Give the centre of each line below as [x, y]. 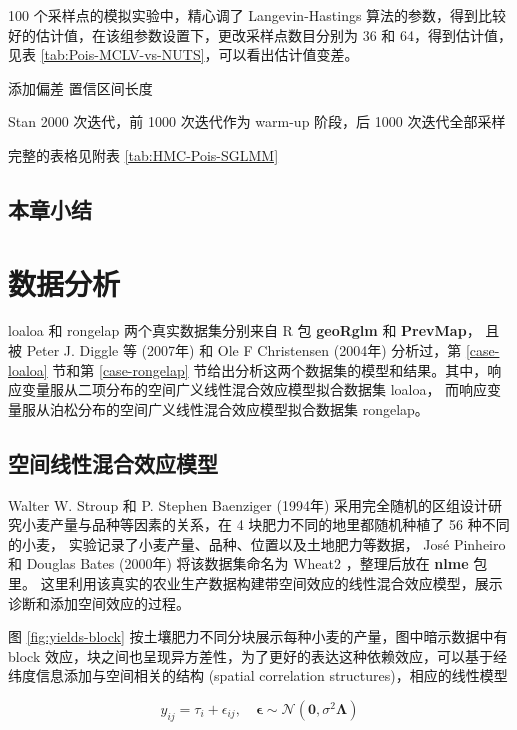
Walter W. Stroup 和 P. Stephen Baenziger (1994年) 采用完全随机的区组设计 [248, 504]
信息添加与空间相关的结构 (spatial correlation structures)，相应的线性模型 [271, 675]
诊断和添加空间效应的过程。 [99, 602]
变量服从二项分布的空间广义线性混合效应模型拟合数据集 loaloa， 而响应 [254, 389]
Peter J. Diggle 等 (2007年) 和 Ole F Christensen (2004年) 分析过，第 [244, 350]
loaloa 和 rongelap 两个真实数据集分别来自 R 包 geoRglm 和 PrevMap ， [244, 330]
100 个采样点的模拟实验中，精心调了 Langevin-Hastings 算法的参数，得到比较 [257, 15]
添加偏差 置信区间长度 [80, 87]
